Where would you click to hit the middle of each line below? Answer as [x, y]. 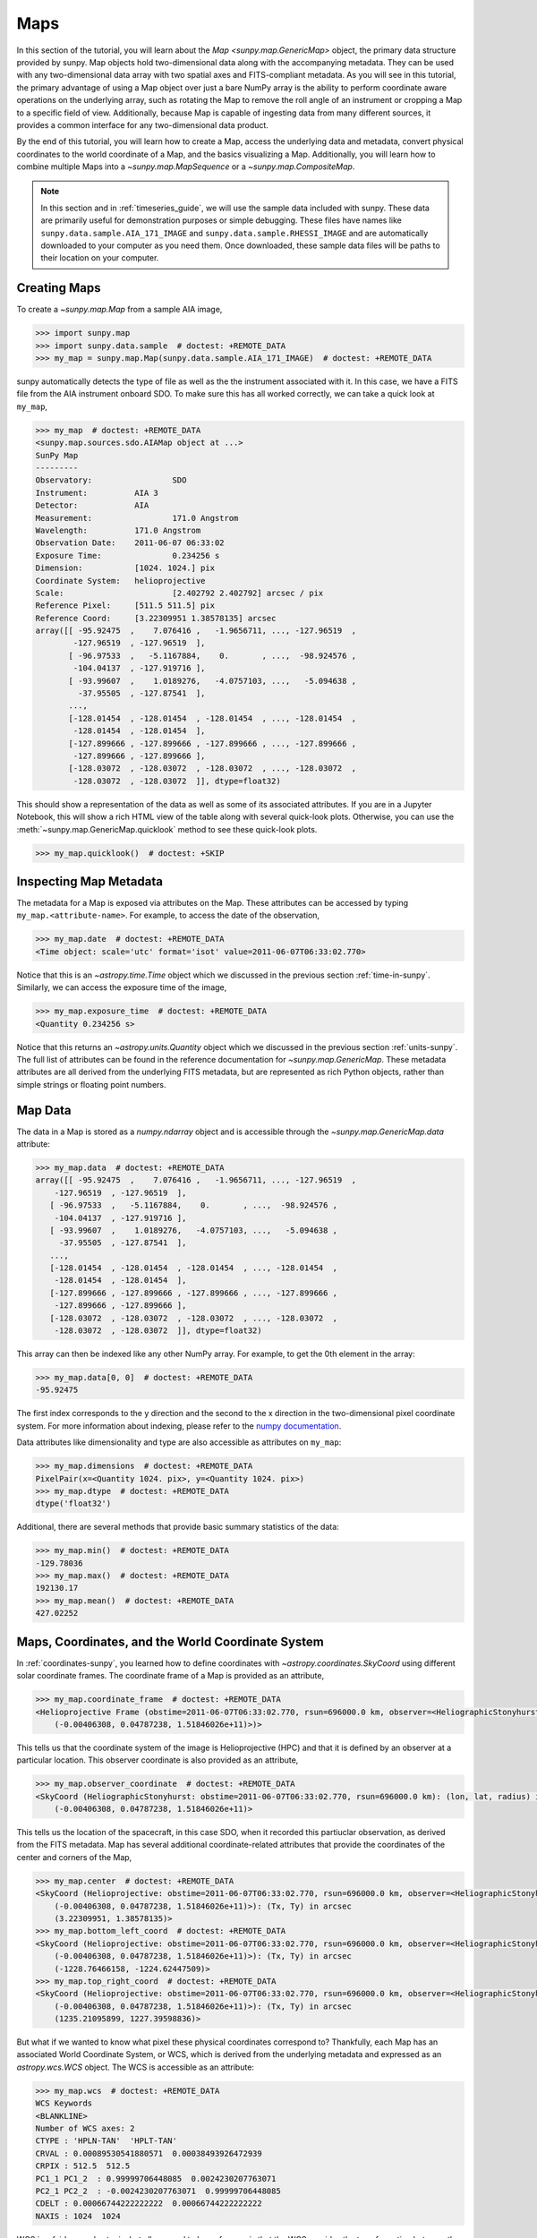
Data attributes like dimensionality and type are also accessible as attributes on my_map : [179, 1442]
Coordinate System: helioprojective [120, 581]
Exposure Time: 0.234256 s [128, 555]
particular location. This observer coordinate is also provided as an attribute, [158, 1760]
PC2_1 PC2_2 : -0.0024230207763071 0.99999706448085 [158, 2191]
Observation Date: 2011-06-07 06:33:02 [130, 543]
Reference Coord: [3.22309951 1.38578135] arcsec [156, 618]
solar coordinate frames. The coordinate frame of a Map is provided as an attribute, [170, 1676]
